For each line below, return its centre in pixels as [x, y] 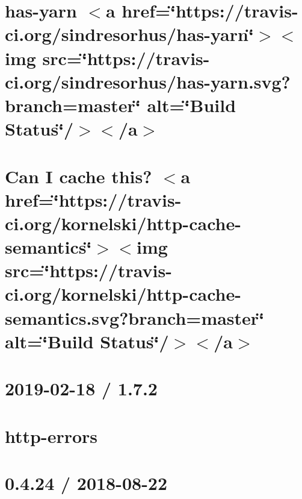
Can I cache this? [79, 176]
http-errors [51, 435]
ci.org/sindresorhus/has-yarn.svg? [148, 81]
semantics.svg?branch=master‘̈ [135, 317]
